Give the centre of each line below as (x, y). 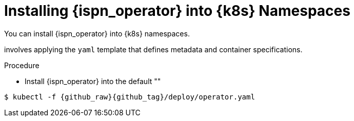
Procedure (22, 65)
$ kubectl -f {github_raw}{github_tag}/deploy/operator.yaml (130, 97)
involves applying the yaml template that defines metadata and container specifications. (153, 49)
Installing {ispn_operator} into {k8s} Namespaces (177, 11)
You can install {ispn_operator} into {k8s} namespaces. (97, 33)
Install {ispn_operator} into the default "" (93, 81)
